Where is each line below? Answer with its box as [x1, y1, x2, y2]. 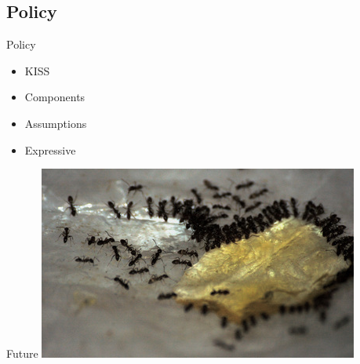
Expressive [24, 141, 76, 158]
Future [6, 345, 38, 362]
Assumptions [24, 115, 87, 131]
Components [24, 89, 85, 105]
